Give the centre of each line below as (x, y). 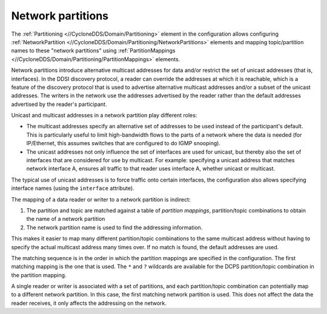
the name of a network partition (66, 219)
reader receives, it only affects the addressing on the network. (89, 303)
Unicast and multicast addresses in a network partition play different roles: (104, 116)
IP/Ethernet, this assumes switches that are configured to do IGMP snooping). (124, 143)
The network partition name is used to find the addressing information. (114, 227)
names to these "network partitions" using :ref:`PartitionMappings (93, 51)
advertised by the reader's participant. (59, 104)
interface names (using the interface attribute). (73, 188)
